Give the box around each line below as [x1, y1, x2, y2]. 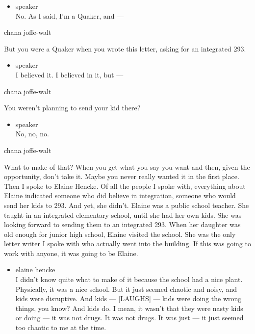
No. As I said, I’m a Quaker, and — [15, 10, 124, 21]
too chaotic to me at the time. [15, 322, 106, 333]
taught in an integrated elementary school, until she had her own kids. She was [4, 209, 242, 220]
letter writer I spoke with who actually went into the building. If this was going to [4, 238, 251, 249]
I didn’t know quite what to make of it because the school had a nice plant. [15, 274, 243, 284]
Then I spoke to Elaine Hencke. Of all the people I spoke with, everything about [4, 180, 246, 191]
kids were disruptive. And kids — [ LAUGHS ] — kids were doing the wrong [15, 293, 242, 304]
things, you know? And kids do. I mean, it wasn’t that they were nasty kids [15, 303, 243, 313]
